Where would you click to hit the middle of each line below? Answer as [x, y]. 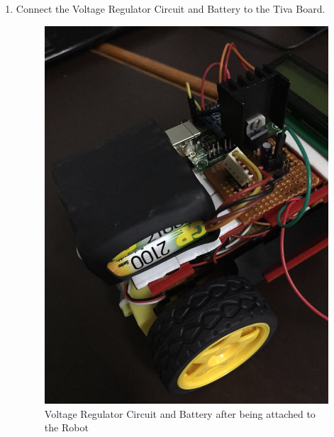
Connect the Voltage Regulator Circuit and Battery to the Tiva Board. [171, 8]
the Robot [66, 427]
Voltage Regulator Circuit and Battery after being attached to [180, 413]
